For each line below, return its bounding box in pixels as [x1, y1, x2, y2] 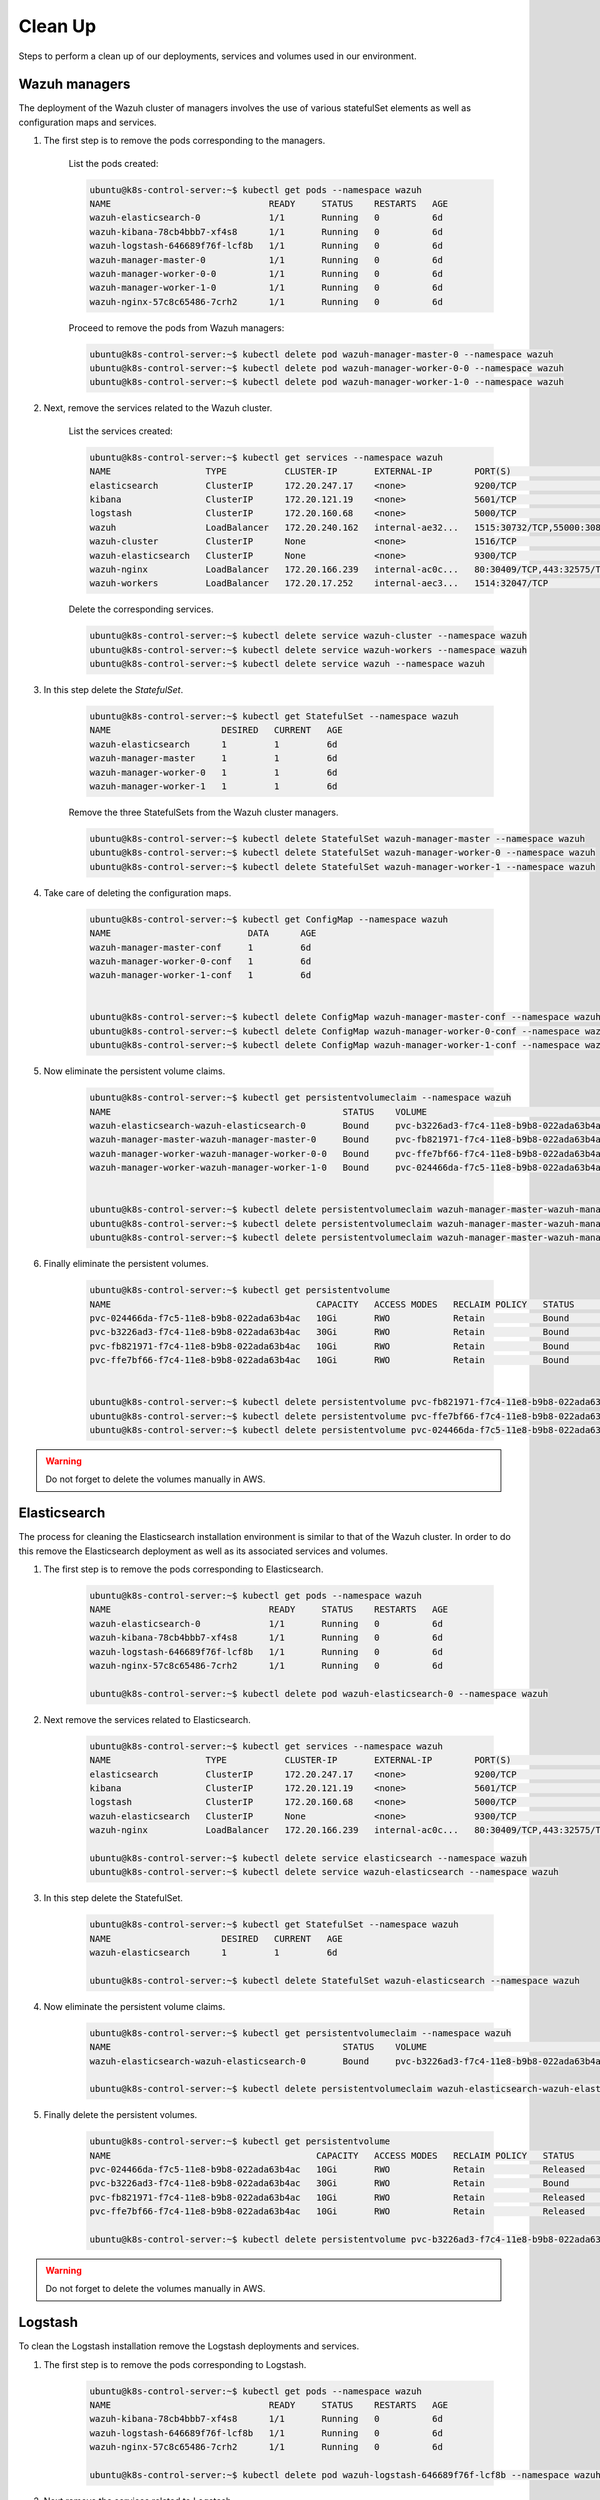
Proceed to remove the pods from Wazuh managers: [68, 321, 285, 334]
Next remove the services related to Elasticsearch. [43, 1713, 252, 1725]
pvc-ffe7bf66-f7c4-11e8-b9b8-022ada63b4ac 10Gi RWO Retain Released [89, 2206, 585, 2217]
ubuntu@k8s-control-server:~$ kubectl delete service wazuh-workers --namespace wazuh [89, 644, 528, 655]
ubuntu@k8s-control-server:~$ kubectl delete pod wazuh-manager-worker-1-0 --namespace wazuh [89, 376, 565, 388]
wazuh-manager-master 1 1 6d [89, 753, 338, 764]
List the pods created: [68, 157, 159, 169]
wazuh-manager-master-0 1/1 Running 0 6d [89, 254, 444, 265]
